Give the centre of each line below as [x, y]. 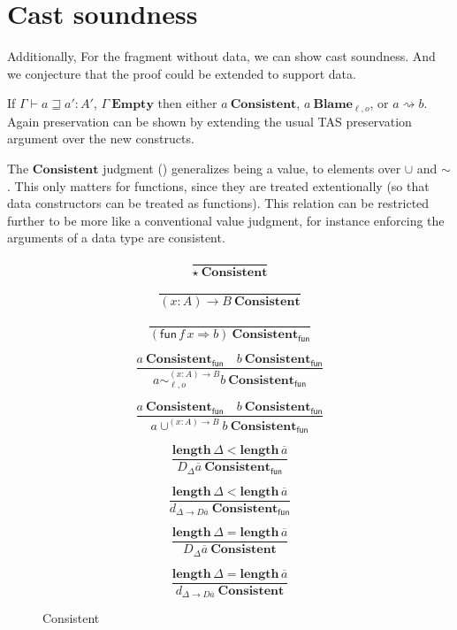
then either [187, 103]
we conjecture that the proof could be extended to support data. [182, 73]
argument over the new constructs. [101, 138]
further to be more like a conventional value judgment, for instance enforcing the [226, 220]
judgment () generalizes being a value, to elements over [252, 168]
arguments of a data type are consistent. [116, 238]
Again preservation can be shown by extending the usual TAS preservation [209, 121]
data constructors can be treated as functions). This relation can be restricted [218, 203]
